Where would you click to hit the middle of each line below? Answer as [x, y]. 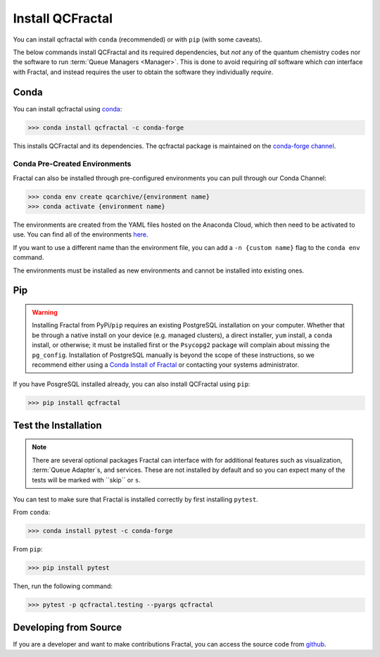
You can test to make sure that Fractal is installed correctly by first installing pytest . [135, 499]
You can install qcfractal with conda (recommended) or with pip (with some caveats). [138, 39]
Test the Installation [57, 425]
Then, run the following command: [63, 586]
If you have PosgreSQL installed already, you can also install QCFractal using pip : [132, 384]
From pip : [28, 549]
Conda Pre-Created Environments [72, 164]
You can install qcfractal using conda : [68, 108]
